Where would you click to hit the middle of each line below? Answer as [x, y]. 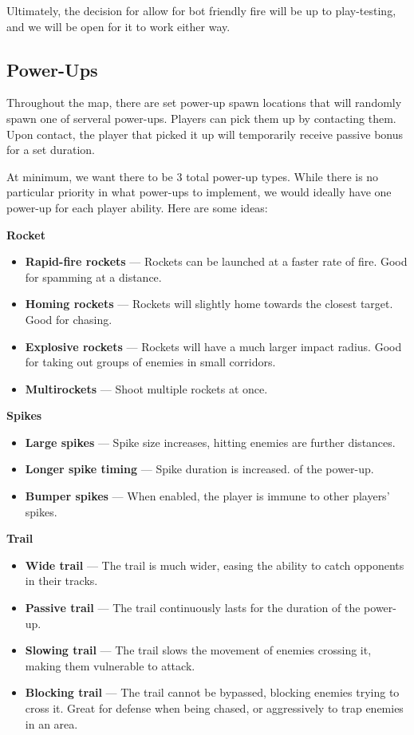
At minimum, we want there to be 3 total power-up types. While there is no [193, 176]
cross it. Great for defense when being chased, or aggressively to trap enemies [214, 708]
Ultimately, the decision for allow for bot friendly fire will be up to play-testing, [201, 10]
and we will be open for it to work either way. [118, 26]
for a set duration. [51, 150]
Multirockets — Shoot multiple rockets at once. [146, 388]
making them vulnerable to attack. [110, 665]
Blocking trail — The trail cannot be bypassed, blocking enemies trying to [212, 692]
